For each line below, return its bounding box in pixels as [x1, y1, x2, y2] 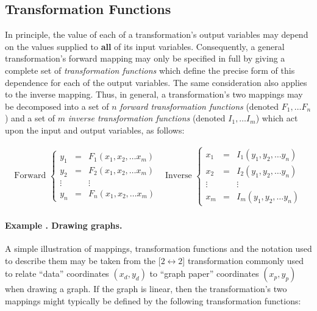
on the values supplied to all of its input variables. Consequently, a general [5, 40, 285, 52]
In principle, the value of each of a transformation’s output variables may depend [5, 28, 308, 41]
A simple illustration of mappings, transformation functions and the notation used [5, 241, 312, 254]
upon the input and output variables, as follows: [5, 123, 185, 136]
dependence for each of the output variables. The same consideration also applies [5, 76, 307, 88]
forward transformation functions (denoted [119, 99, 279, 112]
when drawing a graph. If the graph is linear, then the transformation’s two [5, 282, 287, 295]
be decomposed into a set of [5, 99, 109, 112]
